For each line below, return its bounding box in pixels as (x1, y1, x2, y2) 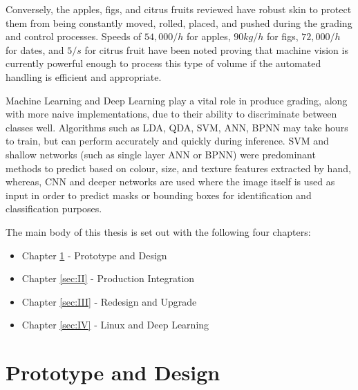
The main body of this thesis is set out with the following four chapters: (6, 224, 311, 239)
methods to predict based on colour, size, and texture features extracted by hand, (6, 160, 351, 175)
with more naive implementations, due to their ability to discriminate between (6, 106, 337, 121)
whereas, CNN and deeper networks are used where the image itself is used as (6, 174, 335, 189)
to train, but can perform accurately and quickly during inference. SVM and (6, 133, 329, 148)
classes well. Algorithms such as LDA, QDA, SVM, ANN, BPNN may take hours (6, 120, 348, 134)
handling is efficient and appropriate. (6, 69, 162, 84)
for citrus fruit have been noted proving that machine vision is (84, 42, 348, 57)
